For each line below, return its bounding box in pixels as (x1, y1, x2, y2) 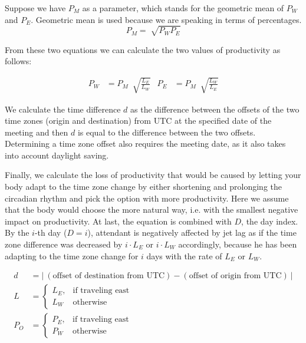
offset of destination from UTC (52, 272, 165, 281)
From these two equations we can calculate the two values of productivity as (5, 43, 281, 55)
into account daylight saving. (5, 149, 109, 161)
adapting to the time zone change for (5, 249, 139, 262)
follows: (5, 55, 32, 67)
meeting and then (5, 126, 68, 138)
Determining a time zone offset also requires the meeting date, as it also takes (5, 137, 286, 150)
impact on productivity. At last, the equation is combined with (5, 215, 232, 227)
